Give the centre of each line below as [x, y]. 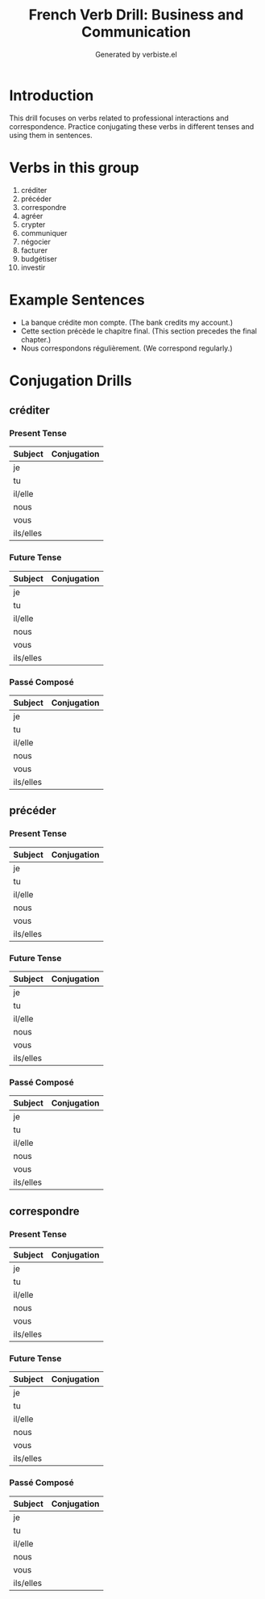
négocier [36, 241]
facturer [34, 250]
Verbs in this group [74, 168]
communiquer [44, 233]
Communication [136, 32]
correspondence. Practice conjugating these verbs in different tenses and [132, 126]
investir [33, 267]
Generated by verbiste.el [136, 54]
